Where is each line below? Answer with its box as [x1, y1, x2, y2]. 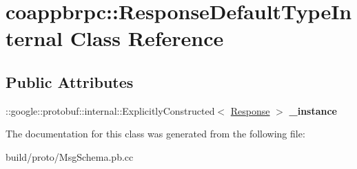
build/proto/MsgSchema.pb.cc [6, 149, 134, 164]
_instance [289, 103, 337, 117]
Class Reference [70, 24, 224, 52]
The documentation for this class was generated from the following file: [6, 126, 305, 141]
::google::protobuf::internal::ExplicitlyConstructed [6, 103, 215, 117]
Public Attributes [6, 71, 134, 92]
